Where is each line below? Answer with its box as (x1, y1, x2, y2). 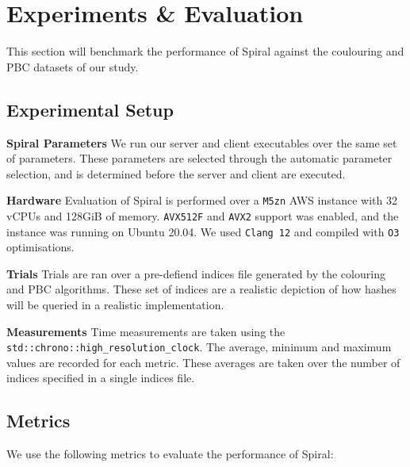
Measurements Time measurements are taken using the (6, 323, 285, 339)
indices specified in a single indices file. (6, 369, 195, 386)
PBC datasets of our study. (6, 58, 139, 75)
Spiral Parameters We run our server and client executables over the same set (6, 134, 397, 151)
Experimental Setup (6, 97, 174, 121)
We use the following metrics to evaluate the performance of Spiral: (6, 446, 334, 462)
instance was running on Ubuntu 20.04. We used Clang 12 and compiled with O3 (6, 223, 400, 239)
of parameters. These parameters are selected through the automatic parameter (6, 150, 393, 167)
